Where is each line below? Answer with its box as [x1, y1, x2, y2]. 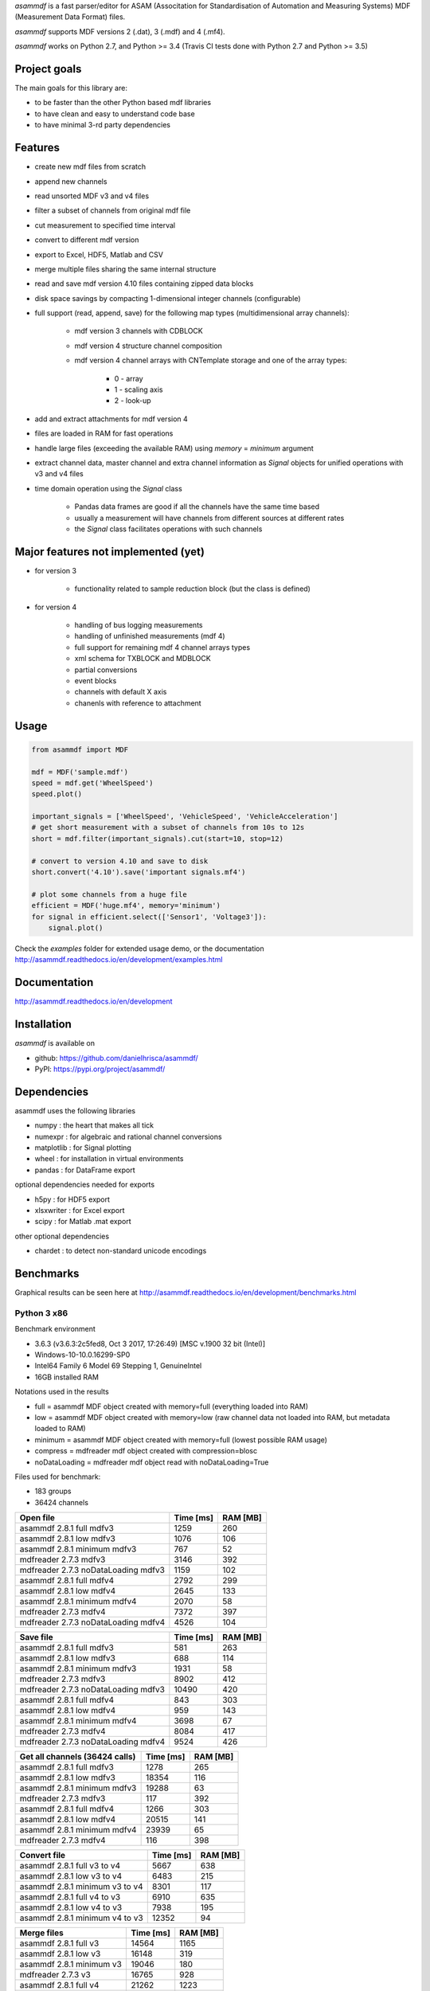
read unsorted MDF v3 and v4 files [34, 191, 150, 201]
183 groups [34, 1486, 72, 1496]
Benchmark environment [14, 1324, 96, 1334]
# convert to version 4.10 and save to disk [31, 856, 209, 866]
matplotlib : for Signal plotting [34, 1143, 131, 1152]
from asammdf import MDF [31, 745, 129, 754]
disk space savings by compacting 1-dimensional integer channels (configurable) [34, 293, 302, 303]
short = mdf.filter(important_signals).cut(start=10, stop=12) [31, 834, 284, 843]
